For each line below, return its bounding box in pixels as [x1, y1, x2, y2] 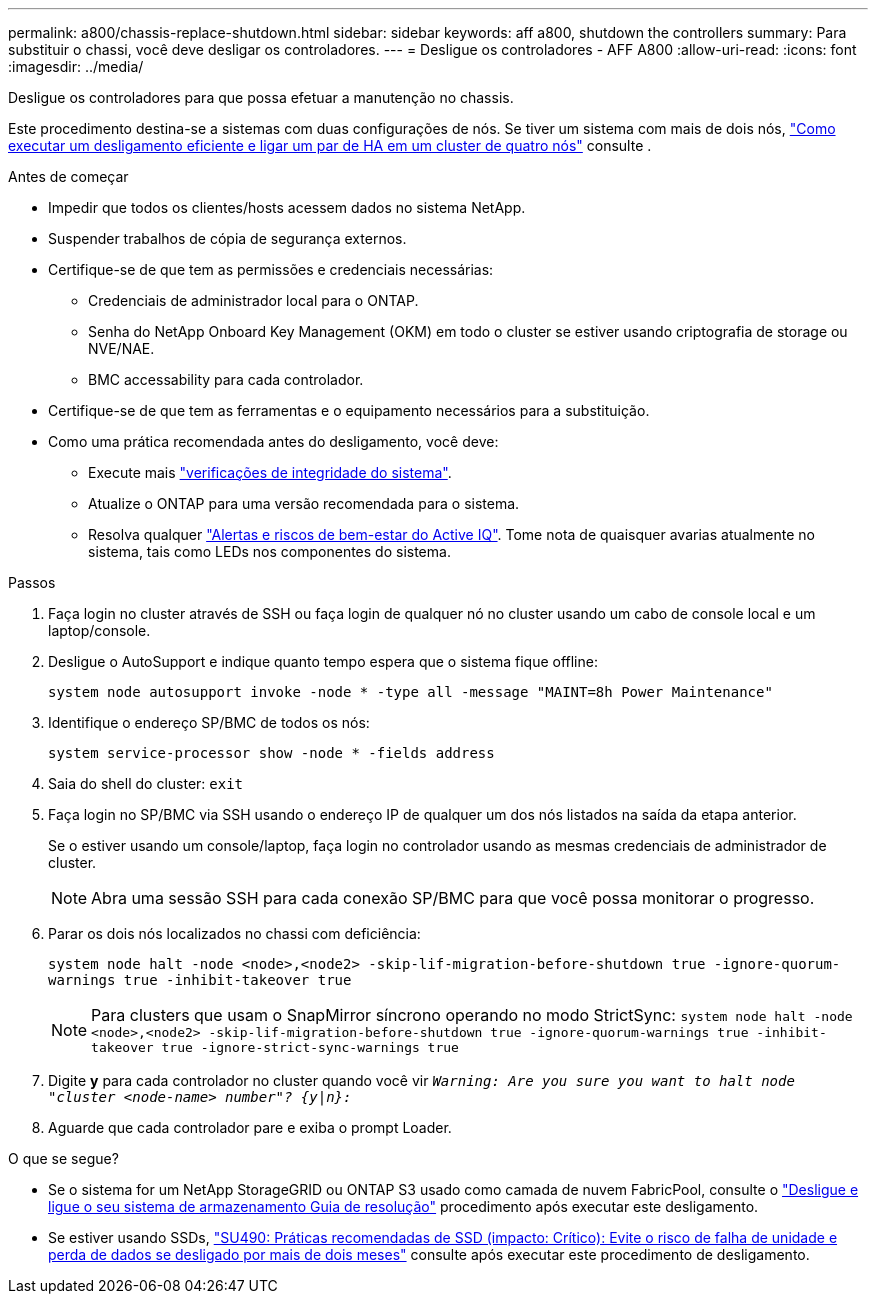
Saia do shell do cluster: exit [48, 775, 244, 792]
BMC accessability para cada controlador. [88, 371, 364, 388]
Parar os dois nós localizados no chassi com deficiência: [48, 925, 421, 942]
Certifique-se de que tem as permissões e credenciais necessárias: [48, 261, 494, 278]
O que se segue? [8, 1150, 119, 1167]
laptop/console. [48, 622, 151, 639]
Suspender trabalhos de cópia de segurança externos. [48, 230, 407, 247]
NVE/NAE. [88, 340, 155, 357]
